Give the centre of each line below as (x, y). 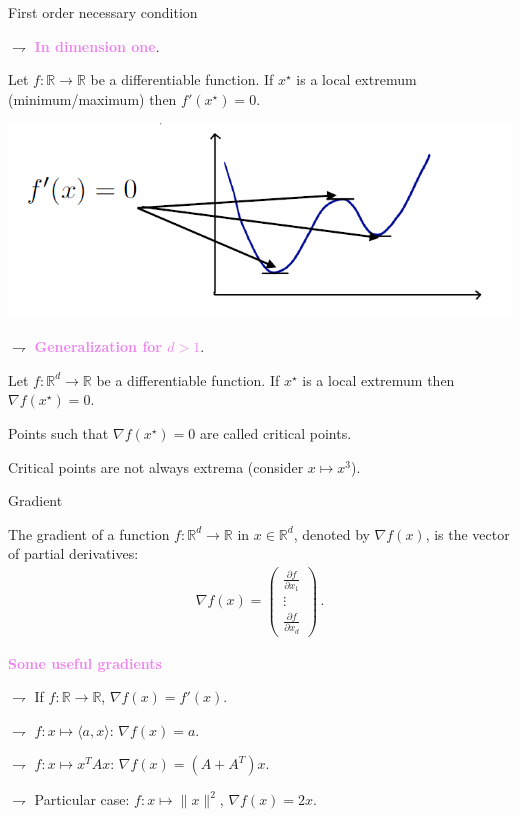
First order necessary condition (103, 12)
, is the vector (467, 533)
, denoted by (331, 533)
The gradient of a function (89, 533)
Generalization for (98, 346)
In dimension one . (97, 45)
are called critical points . (276, 433)
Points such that (58, 433)
